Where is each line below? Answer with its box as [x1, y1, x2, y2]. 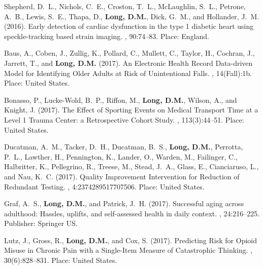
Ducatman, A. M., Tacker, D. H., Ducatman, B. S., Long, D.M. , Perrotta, [4, 141, 243, 152]
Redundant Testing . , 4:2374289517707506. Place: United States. [4, 181, 205, 191]
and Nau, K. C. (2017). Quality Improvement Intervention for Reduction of [4, 171, 240, 181]
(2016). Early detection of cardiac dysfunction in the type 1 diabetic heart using [4, 21, 254, 31]
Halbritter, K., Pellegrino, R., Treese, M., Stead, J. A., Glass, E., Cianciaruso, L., [4, 161, 259, 172]
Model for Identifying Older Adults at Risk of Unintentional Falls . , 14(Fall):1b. [4, 67, 252, 78]
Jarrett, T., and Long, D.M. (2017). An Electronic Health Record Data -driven [4, 57, 253, 68]
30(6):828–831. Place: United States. [4, 255, 117, 265]
